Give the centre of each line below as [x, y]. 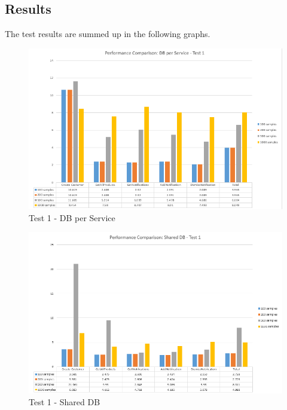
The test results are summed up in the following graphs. [108, 34]
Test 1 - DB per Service [72, 217]
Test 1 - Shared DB [65, 402]
